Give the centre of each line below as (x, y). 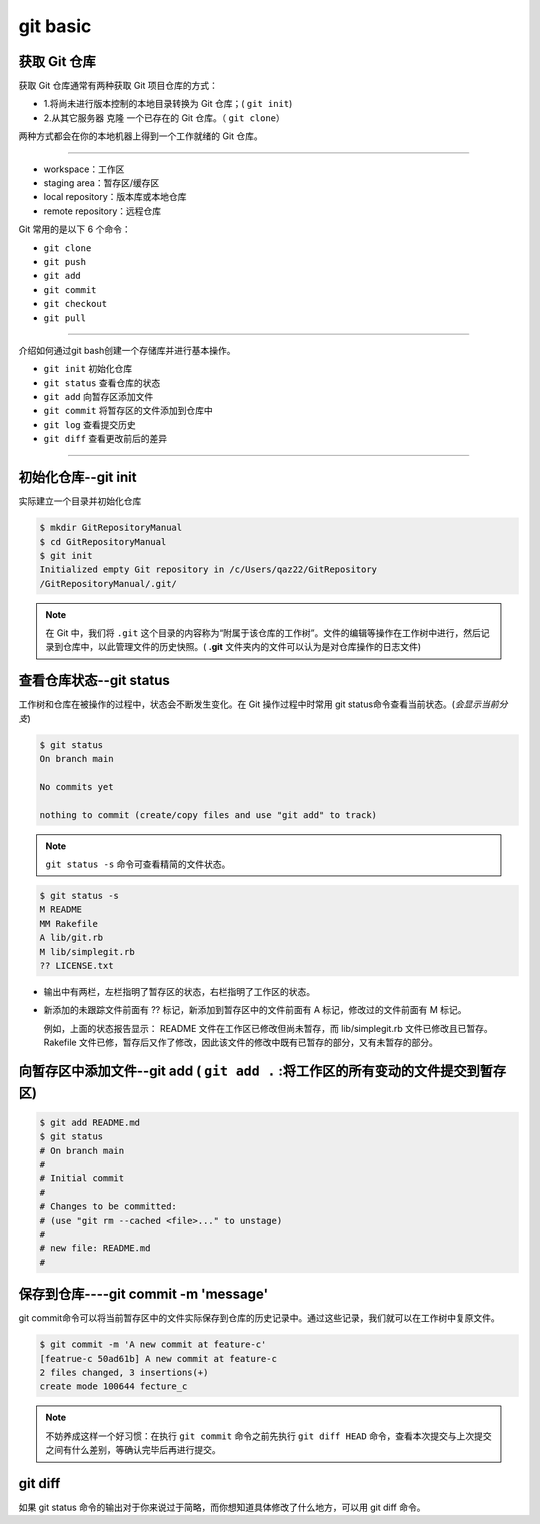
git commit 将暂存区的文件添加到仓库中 (128, 411)
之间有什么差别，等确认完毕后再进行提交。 (133, 1450)
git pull (65, 318)
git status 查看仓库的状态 (102, 382)
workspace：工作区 (84, 169)
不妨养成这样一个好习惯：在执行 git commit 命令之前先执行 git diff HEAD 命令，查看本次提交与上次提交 (268, 1436)
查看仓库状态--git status (94, 680)
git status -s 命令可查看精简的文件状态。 (138, 864)
